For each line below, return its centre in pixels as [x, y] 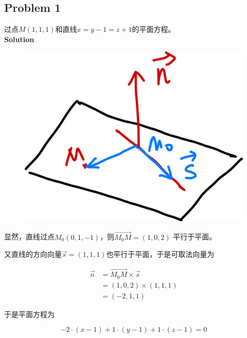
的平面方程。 [154, 29]
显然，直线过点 [29, 237]
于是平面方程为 [29, 314]
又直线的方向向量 [33, 254]
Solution [19, 39]
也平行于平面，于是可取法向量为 [160, 254]
